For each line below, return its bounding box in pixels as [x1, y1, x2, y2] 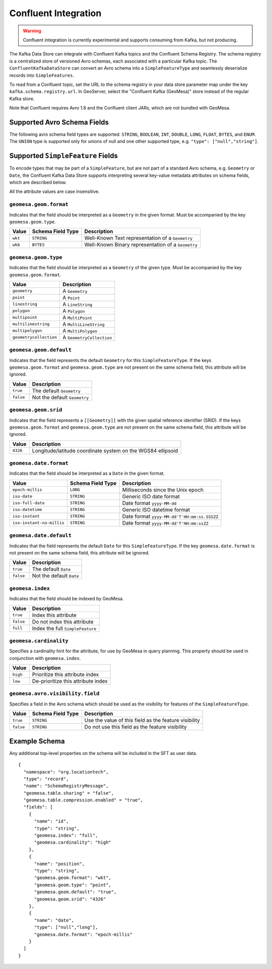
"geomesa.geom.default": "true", [34, 889, 117, 895]
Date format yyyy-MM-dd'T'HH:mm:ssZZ [122, 519, 209, 526]
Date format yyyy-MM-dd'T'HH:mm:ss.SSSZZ [122, 513, 219, 520]
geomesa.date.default [9, 532, 72, 539]
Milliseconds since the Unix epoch [122, 486, 204, 493]
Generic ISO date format [122, 493, 180, 500]
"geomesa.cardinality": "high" [34, 840, 112, 845]
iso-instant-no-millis [12, 520, 65, 526]
